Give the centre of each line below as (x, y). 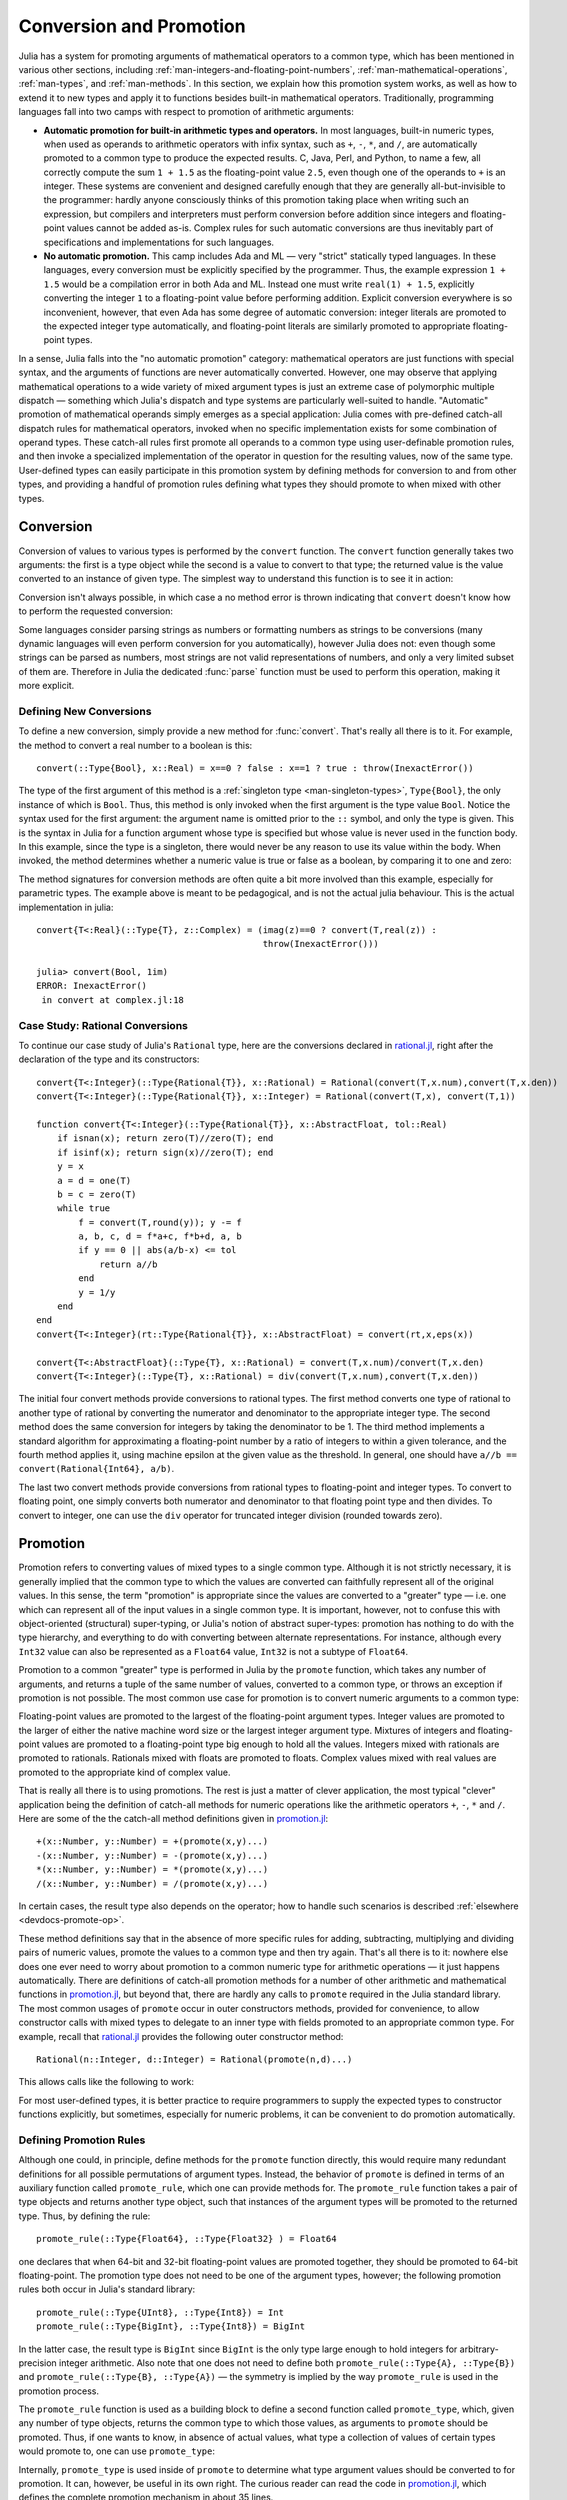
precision (37, 2362)
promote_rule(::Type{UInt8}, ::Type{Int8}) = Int (160, 2312)
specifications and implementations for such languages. (159, 242)
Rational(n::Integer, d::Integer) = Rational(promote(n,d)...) (194, 2059)
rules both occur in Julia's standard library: (107, 2289)
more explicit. (46, 686)
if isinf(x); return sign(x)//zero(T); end (165, 1152)
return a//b (128, 1264)
